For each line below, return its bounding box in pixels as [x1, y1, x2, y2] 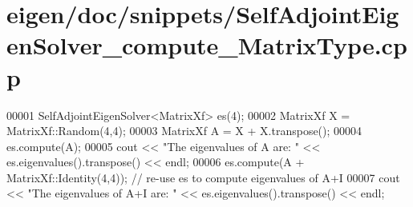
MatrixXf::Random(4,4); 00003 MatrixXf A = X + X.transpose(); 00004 [6, 122, 362, 139]
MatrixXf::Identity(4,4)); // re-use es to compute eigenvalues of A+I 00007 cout [6, 169, 400, 185]
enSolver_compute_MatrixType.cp [6, 29, 407, 62]
